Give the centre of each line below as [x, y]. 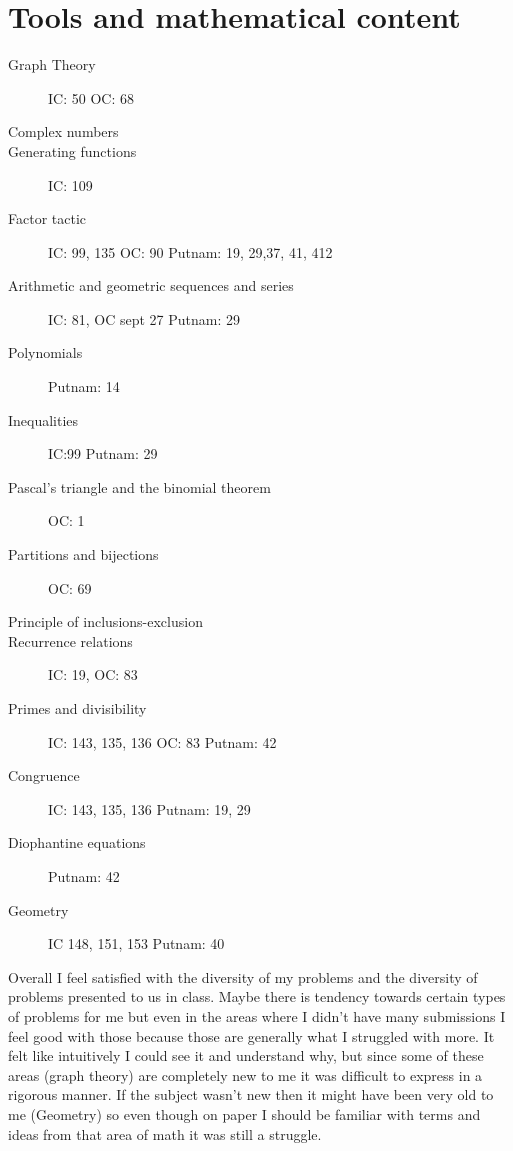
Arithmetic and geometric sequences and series [151, 285]
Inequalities [43, 419]
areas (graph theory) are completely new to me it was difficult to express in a [245, 1074]
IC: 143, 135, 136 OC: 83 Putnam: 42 [162, 741]
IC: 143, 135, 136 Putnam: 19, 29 [149, 808]
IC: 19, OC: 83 [93, 674]
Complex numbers [63, 131]
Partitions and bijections [83, 554]
